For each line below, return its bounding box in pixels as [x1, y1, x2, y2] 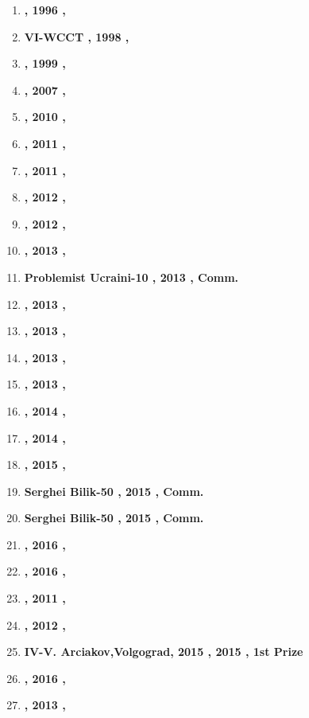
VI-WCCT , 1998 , [24, 28, 129, 45]
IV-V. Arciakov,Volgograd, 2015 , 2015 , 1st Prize [24, 643, 303, 660]
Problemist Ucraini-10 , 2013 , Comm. [24, 268, 239, 285]
